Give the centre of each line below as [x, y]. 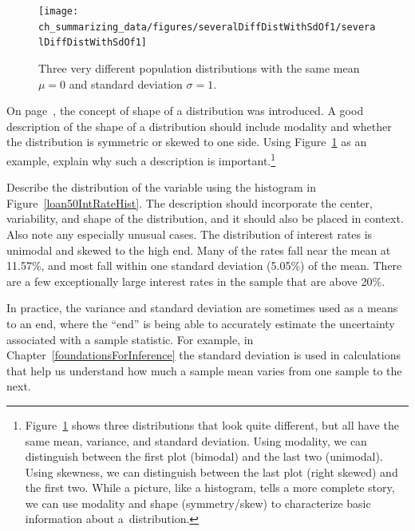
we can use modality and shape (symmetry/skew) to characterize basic [198, 503]
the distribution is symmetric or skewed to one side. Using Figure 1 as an [187, 142]
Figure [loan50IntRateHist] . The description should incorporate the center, [190, 202]
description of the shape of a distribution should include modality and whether [199, 126]
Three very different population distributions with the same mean [199, 67]
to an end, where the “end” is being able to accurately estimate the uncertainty [201, 323]
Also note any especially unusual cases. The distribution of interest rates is [190, 234]
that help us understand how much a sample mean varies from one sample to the [204, 370]
